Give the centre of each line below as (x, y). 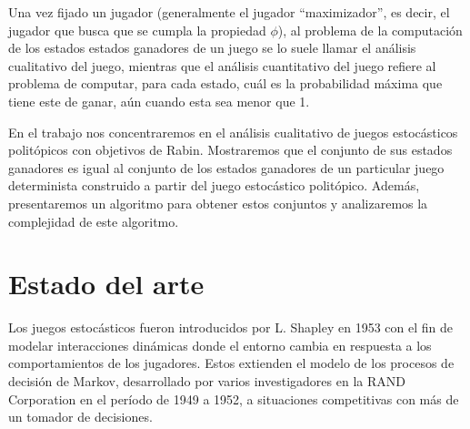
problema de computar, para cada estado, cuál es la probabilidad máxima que (225, 83)
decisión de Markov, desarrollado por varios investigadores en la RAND (207, 381)
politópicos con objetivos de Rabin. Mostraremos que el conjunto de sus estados (230, 150)
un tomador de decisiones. (80, 417)
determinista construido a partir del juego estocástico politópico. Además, (214, 185)
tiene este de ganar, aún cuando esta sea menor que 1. (159, 101)
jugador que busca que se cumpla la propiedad (137, 30)
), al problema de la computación (370, 30)
